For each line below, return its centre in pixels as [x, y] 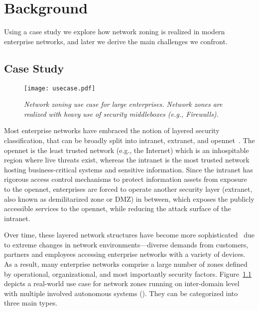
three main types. [31, 303]
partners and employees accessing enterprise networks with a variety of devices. [125, 254]
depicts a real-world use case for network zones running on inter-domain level [122, 283]
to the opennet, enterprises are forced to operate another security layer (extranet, [128, 189]
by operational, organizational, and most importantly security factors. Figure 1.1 [128, 273]
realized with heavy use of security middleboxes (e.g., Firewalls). [121, 114]
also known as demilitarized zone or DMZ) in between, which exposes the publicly [129, 198]
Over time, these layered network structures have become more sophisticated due [129, 235]
